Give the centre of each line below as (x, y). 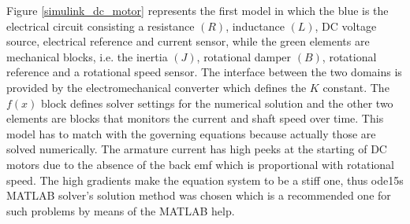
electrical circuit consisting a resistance (101, 26)
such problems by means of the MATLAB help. (121, 210)
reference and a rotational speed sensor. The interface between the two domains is (204, 72)
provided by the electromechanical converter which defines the (157, 87)
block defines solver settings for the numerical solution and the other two (217, 103)
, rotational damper (244, 56)
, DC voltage (346, 26)
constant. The (356, 87)
